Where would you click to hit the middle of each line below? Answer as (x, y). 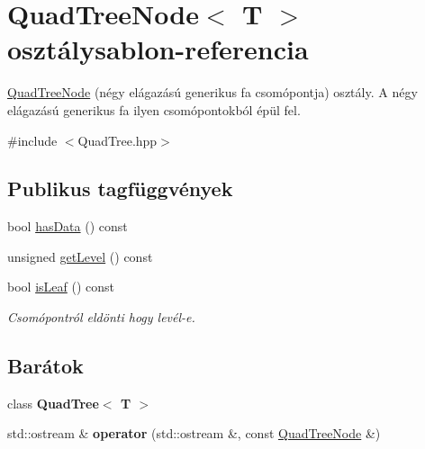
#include (32, 140)
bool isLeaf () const (61, 287)
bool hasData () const (68, 226)
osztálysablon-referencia (158, 49)
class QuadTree (53, 403)
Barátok (45, 366)
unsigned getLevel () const (80, 256)
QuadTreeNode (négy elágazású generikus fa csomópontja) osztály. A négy (212, 92)
